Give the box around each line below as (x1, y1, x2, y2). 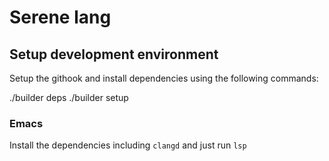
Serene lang (9, 6, 112, 29)
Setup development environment (9, 46, 219, 63)
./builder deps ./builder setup (9, 92, 129, 103)
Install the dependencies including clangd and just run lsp (9, 139, 247, 151)
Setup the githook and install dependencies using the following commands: (9, 72, 319, 84)
